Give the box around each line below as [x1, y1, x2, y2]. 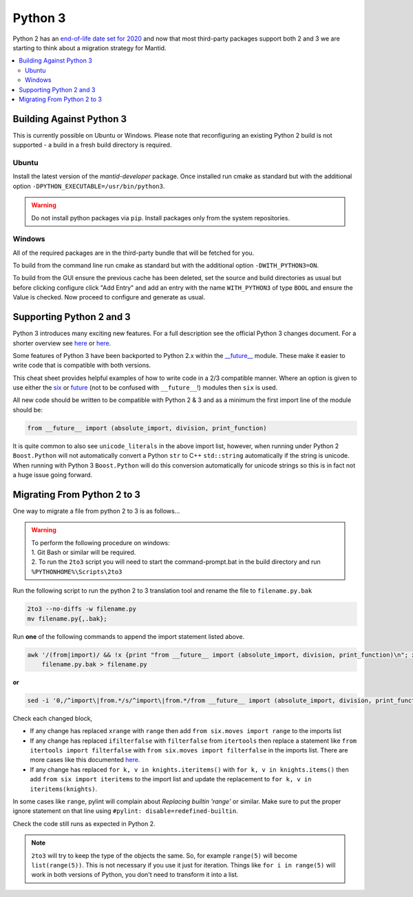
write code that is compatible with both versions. [12, 361, 151, 370]
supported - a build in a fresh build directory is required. [12, 141, 172, 149]
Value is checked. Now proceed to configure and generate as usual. [12, 293, 206, 302]
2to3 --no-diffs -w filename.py [27, 605, 137, 613]
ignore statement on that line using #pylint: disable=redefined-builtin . [12, 807, 238, 815]
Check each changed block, [12, 714, 93, 722]
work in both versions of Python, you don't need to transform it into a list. [31, 871, 239, 879]
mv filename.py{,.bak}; [27, 615, 108, 622]
